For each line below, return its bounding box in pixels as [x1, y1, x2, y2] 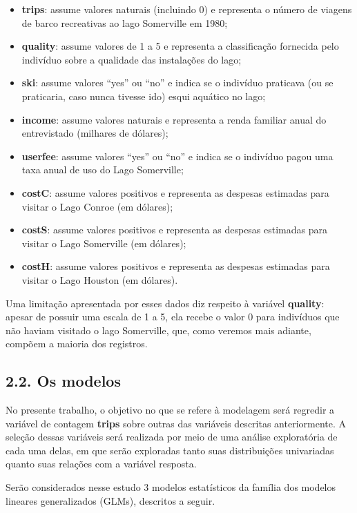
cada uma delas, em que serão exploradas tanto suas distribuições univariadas [6, 443, 334, 457]
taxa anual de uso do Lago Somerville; [21, 162, 184, 177]
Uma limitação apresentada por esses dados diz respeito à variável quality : [6, 296, 325, 310]
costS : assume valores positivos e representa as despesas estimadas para [21, 222, 328, 237]
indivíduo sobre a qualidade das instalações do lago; [21, 52, 242, 66]
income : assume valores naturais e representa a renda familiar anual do [21, 112, 327, 126]
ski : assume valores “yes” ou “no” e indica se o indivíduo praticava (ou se [21, 75, 334, 90]
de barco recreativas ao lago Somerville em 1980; [21, 15, 228, 30]
